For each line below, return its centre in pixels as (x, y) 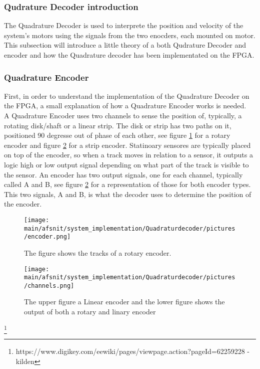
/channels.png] (49, 286)
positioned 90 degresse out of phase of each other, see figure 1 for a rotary (117, 135)
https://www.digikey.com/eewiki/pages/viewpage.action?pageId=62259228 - (133, 351)
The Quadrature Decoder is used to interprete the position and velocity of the (124, 25)
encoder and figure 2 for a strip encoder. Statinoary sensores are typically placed (127, 145)
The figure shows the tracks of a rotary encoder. (98, 252)
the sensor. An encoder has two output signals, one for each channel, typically (123, 174)
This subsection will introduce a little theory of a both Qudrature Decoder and (125, 45)
